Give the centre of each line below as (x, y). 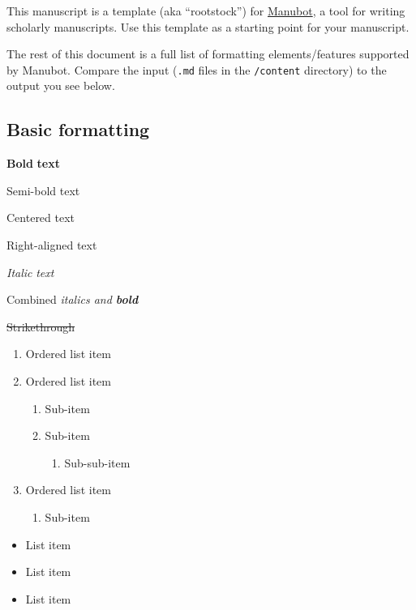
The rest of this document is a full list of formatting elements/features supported (208, 54)
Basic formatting (78, 129)
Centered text (41, 218)
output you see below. (61, 85)
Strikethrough (41, 326)
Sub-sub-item (97, 462)
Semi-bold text (43, 190)
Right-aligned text (52, 245)
